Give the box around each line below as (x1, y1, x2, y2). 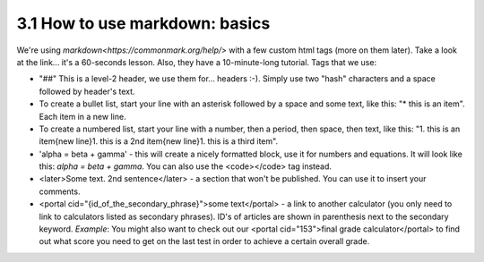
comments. (39, 186, 81, 197)
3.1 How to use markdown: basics (16, 13, 271, 33)
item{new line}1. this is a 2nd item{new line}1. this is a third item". (39, 136, 278, 147)
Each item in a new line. (39, 111, 126, 122)
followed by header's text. (39, 86, 135, 97)
